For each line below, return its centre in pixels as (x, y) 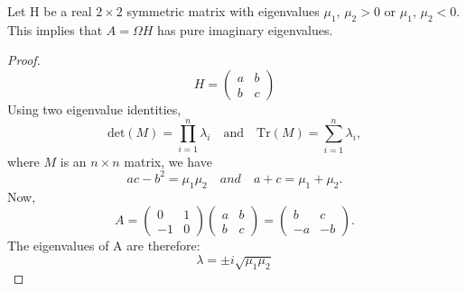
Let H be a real (50, 11)
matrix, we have (168, 161)
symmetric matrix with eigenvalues (223, 11)
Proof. (24, 60)
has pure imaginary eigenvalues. (245, 29)
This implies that (55, 29)
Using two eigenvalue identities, (94, 109)
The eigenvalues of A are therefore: (104, 246)
